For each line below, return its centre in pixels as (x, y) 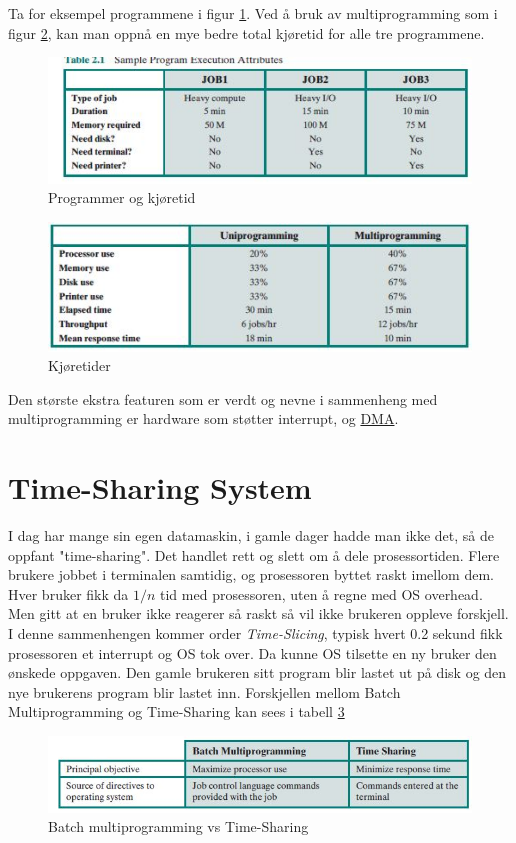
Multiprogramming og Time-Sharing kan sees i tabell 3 (176, 711)
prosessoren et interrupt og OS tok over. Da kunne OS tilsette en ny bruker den (252, 652)
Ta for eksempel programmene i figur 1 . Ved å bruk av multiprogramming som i (253, 13)
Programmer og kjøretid (122, 197)
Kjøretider (79, 365)
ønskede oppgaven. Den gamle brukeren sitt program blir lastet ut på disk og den (257, 672)
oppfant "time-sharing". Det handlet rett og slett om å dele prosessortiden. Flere (254, 554)
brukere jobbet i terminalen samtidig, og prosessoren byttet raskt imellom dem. (251, 574)
